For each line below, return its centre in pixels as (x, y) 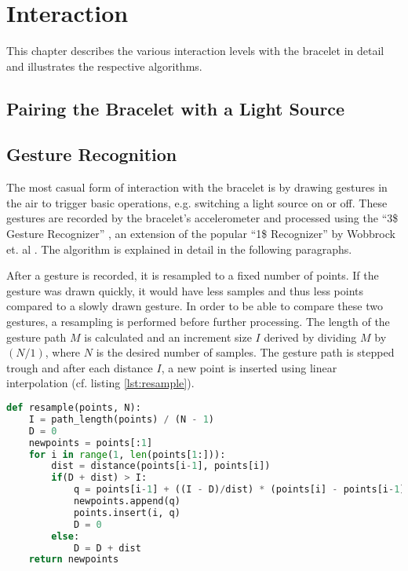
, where (63, 352)
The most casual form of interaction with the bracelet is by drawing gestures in (197, 187)
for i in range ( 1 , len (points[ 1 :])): (127, 454)
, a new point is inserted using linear (249, 367)
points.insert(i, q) (127, 512)
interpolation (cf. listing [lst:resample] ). (100, 383)
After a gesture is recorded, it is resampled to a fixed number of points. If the (193, 275)
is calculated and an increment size (168, 337)
